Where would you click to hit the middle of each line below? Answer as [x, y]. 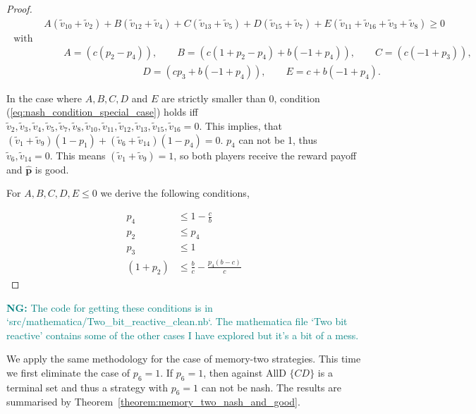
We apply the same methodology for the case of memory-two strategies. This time [184, 359]
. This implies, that [240, 125]
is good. [52, 169]
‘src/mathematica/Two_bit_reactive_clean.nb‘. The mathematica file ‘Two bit [177, 321]
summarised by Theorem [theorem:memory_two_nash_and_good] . [153, 402]
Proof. [19, 8]
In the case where [44, 98]
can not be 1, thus [278, 139]
